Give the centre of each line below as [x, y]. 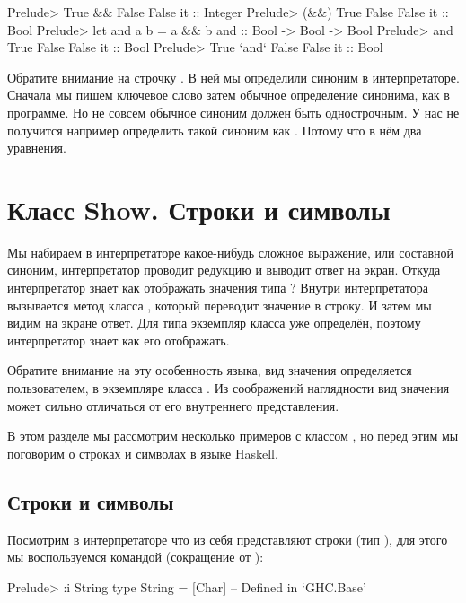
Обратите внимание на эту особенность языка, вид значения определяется [210, 370]
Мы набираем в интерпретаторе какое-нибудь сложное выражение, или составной [231, 252]
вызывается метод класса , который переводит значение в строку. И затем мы [220, 305]
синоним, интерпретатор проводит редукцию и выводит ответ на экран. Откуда [224, 270]
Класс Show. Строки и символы [199, 209]
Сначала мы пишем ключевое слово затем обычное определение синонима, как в [229, 95]
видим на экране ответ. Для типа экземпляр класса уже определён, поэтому [214, 323]
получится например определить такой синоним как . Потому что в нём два [215, 130]
